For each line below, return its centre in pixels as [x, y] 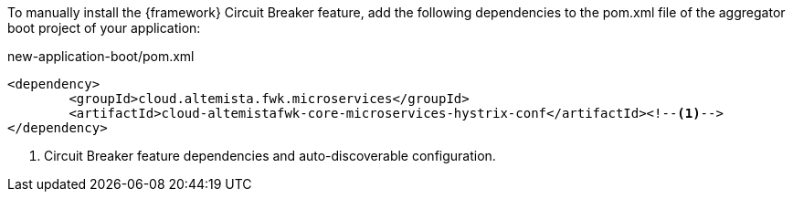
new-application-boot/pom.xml [101, 56]
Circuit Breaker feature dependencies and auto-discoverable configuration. [270, 156]
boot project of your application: [104, 28]
